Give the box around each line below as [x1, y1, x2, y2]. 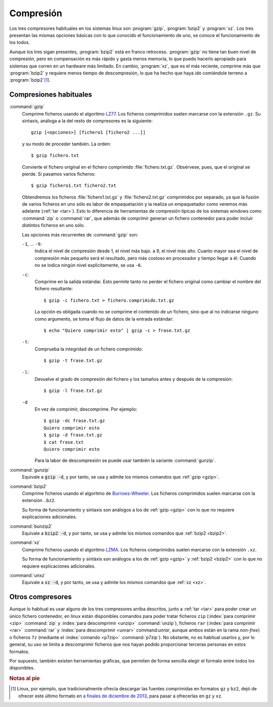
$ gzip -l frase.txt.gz [43, 388, 103, 394]
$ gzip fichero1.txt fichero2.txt [31, 183, 116, 188]
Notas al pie [9, 675, 40, 682]
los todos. [9, 40, 30, 46]
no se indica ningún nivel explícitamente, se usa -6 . [34, 262, 143, 268]
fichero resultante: [34, 286, 73, 292]
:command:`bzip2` [9, 483, 48, 489]
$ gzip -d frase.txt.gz [43, 432, 103, 438]
